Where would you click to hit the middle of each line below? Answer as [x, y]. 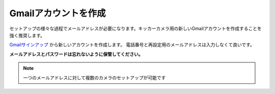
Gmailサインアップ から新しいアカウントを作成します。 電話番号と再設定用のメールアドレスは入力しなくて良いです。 [132, 45]
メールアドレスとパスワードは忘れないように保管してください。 [76, 54]
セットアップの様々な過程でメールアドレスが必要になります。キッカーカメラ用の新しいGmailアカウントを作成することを [135, 28]
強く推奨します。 [27, 35]
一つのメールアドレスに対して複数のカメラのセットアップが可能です [94, 77]
